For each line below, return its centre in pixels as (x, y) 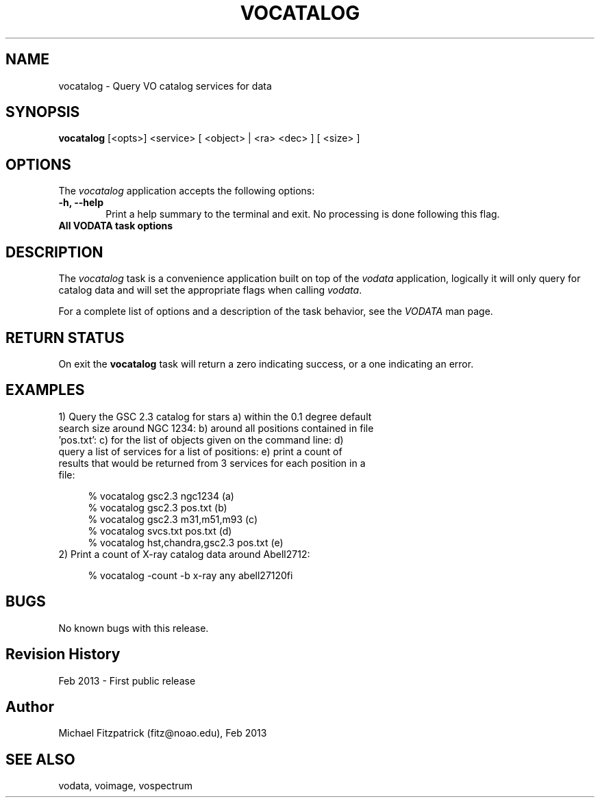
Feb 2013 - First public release (127, 680)
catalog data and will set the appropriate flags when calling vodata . (210, 290)
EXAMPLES (45, 390)
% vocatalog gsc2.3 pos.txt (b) (158, 507)
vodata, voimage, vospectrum (126, 786)
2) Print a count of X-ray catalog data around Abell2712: (184, 554)
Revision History (63, 654)
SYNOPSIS (43, 112)
